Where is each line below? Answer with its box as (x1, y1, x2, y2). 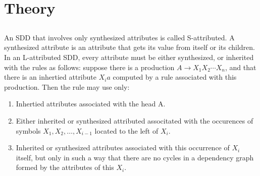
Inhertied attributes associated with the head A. (16, 98, 166, 109)
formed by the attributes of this (16, 162, 114, 172)
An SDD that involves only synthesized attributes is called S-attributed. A (4, 32, 235, 42)
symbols (16, 125, 41, 136)
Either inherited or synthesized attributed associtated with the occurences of (16, 115, 253, 126)
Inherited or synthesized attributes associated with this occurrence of (16, 142, 230, 153)
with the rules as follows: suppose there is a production (4, 62, 175, 72)
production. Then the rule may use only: (4, 81, 130, 92)
